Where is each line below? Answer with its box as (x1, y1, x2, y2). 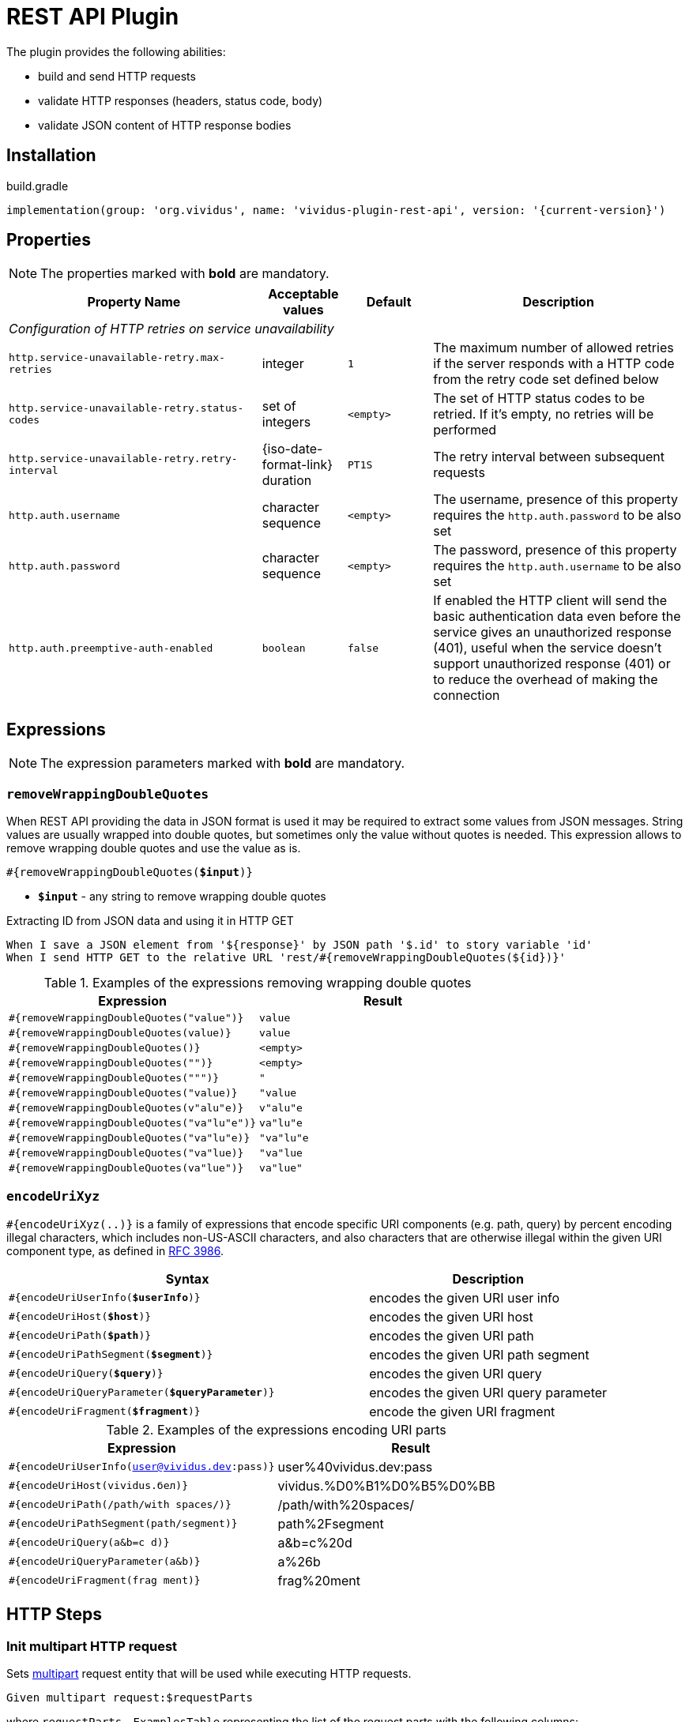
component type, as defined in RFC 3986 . (6, 1243, 224, 1258)
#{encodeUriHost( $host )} (9, 1310, 152, 1323)
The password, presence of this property (433, 542, 677, 558)
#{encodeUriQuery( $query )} (9, 1367, 164, 1380)
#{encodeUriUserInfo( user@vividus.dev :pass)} (9, 1461, 275, 1473)
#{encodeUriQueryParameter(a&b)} (9, 1555, 201, 1568)
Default (366, 294, 412, 310)
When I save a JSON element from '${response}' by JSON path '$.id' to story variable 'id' (6, 938, 593, 952)
